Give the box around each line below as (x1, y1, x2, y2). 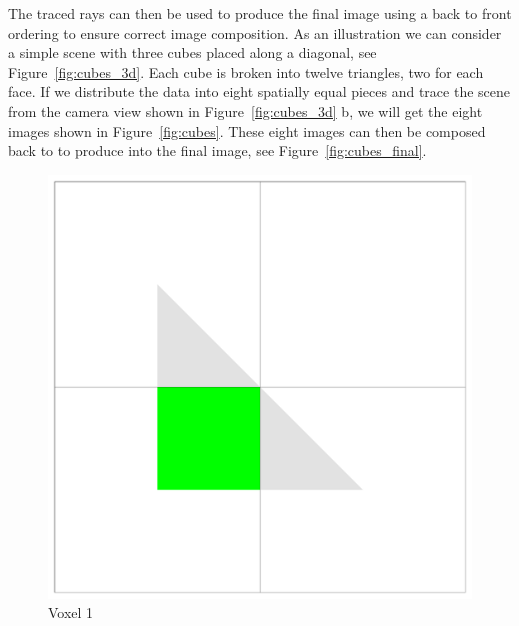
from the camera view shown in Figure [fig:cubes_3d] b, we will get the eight (8, 100, 483, 121)
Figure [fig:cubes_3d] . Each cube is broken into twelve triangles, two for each (8, 61, 484, 82)
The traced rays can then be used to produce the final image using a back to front (8, 3, 512, 23)
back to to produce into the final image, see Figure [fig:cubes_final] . (8, 140, 427, 161)
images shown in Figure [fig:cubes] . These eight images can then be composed (8, 120, 486, 141)
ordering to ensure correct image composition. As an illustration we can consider (8, 22, 502, 43)
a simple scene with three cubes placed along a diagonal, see (8, 42, 377, 63)
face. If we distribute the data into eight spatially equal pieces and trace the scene (8, 81, 511, 102)
